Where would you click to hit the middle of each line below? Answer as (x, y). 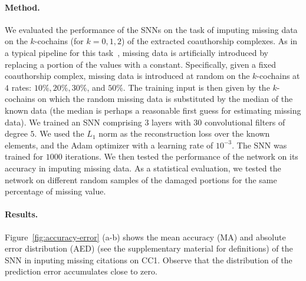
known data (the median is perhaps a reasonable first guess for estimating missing (153, 110)
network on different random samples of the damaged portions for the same (141, 179)
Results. (22, 214)
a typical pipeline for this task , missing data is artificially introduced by (136, 52)
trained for (24, 156)
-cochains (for (59, 41)
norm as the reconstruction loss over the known (184, 133)
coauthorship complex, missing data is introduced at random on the (127, 76)
